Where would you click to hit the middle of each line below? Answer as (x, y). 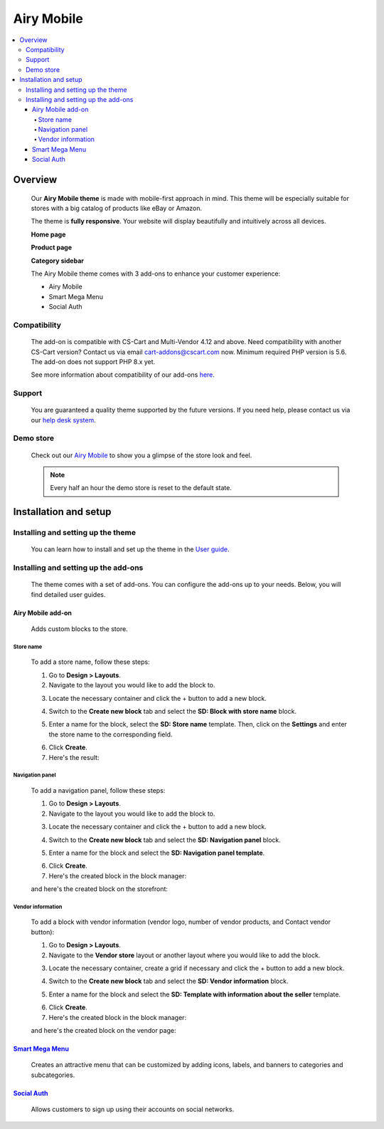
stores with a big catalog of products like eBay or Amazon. (117, 208)
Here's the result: (74, 757)
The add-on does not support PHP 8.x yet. (93, 361)
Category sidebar (58, 261)
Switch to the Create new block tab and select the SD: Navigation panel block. (165, 840)
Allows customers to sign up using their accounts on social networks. (133, 1109)
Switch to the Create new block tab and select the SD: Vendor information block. (169, 981)
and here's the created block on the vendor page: (103, 1030)
